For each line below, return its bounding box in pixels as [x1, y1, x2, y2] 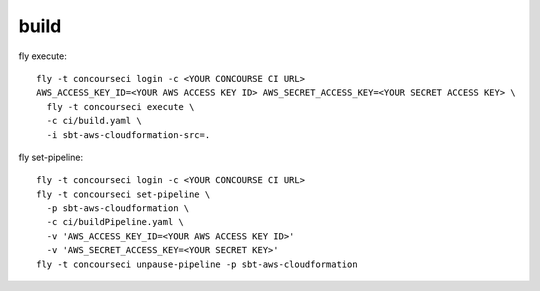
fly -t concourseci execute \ [46, 101, 195, 112]
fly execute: [18, 50, 67, 62]
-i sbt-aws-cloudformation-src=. [46, 129, 211, 140]
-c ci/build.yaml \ [46, 115, 142, 127]
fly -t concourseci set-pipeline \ [36, 188, 211, 200]
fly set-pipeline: [18, 151, 84, 163]
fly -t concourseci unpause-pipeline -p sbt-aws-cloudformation [36, 258, 359, 270]
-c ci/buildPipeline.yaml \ [46, 216, 185, 228]
